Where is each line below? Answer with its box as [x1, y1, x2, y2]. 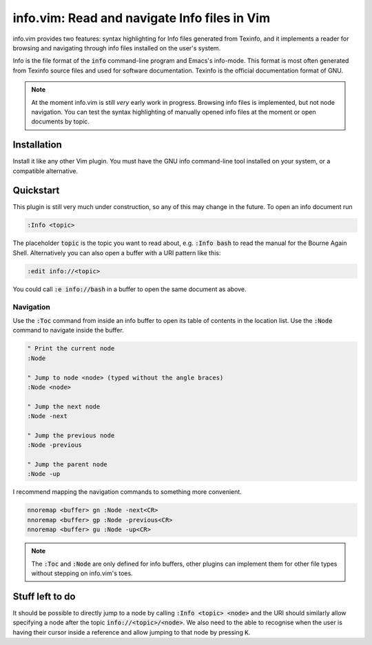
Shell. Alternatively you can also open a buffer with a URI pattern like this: [12, 248, 221, 257]
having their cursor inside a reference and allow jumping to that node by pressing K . [12, 628, 251, 636]
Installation [12, 139, 62, 151]
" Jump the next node [27, 402, 101, 410]
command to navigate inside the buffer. [12, 326, 124, 335]
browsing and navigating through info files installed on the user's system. [12, 43, 221, 52]
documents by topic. [31, 117, 90, 126]
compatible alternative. [12, 166, 79, 175]
